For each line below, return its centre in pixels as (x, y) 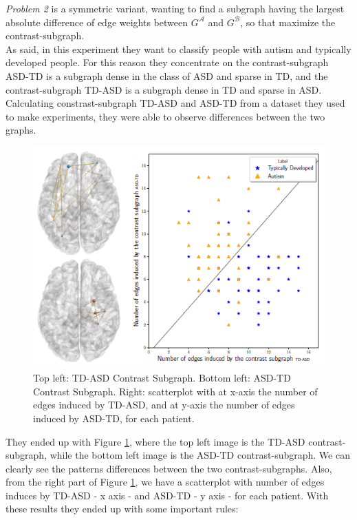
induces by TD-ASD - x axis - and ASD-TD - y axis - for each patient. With (167, 495)
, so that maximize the (288, 22)
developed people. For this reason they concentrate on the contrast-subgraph (167, 62)
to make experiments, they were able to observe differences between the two (165, 116)
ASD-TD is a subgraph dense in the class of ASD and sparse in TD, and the (167, 75)
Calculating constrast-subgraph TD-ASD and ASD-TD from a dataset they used (175, 103)
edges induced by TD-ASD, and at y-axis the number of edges (164, 405)
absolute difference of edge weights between (97, 22)
